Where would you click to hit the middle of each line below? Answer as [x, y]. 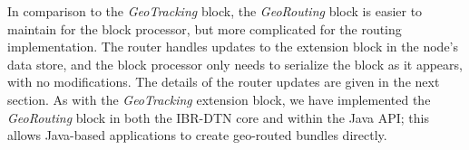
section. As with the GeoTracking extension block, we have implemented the [219, 99]
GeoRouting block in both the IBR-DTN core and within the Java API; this [219, 117]
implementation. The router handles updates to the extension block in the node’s [233, 47]
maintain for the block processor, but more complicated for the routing [205, 28]
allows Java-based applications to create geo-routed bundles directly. [197, 135]
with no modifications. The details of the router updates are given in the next [224, 82]
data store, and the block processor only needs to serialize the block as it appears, [235, 64]
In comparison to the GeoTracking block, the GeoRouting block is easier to [215, 11]
